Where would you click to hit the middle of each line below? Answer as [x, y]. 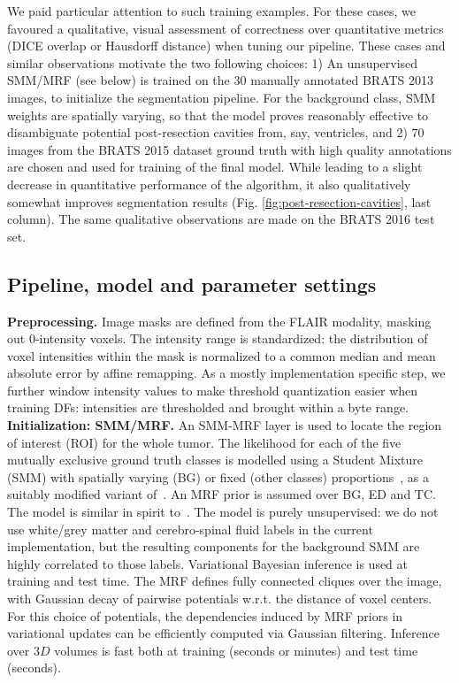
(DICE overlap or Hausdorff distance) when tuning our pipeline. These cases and [226, 46]
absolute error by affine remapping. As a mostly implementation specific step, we [226, 373]
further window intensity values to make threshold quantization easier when [213, 390]
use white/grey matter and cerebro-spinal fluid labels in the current [190, 529]
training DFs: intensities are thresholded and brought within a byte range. [208, 407]
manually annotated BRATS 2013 [342, 80]
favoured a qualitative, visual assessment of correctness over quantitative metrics [226, 28]
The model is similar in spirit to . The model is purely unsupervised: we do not [223, 512]
